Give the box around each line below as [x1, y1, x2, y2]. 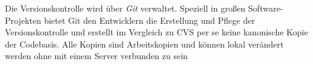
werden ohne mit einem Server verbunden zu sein [5, 49, 188, 62]
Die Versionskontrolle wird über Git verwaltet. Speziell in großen [5, 2, 246, 14]
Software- [248, 2, 283, 14]
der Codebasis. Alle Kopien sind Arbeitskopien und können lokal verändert [5, 37, 284, 50]
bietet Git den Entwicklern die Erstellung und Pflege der [44, 13, 255, 26]
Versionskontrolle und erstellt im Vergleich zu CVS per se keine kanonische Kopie [5, 26, 308, 38]
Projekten [5, 13, 41, 26]
